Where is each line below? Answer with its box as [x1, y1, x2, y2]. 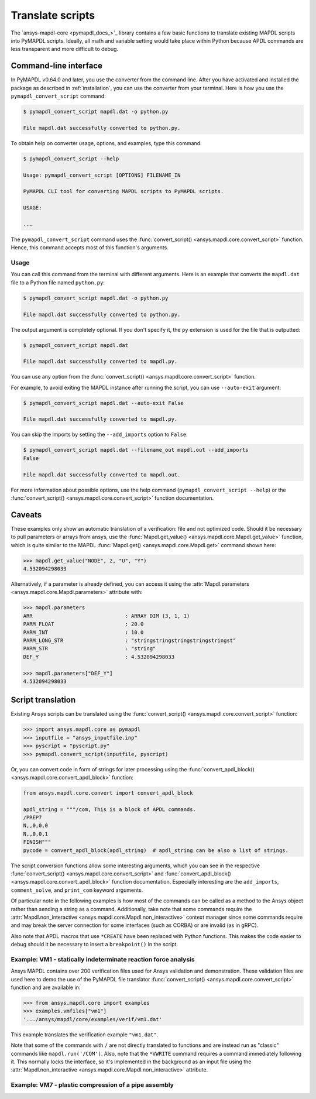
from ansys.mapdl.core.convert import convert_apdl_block [23, 789, 193, 796]
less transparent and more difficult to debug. [11, 46, 119, 53]
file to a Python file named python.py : [11, 279, 105, 286]
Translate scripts [11, 9, 95, 22]
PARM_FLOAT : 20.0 [23, 621, 144, 627]
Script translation [11, 695, 76, 705]
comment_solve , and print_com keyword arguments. [11, 887, 143, 894]
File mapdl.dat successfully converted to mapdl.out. [23, 471, 181, 478]
